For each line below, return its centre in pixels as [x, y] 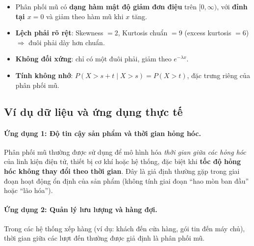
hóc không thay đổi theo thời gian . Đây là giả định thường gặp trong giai [122, 171]
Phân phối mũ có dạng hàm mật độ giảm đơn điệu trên [106, 6]
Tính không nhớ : [44, 75]
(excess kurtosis [208, 33]
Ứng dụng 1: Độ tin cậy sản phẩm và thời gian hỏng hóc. [102, 133]
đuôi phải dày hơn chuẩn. [67, 42]
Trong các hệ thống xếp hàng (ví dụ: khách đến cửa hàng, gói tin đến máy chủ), [125, 228]
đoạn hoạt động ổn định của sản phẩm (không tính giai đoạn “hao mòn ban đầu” [127, 180]
